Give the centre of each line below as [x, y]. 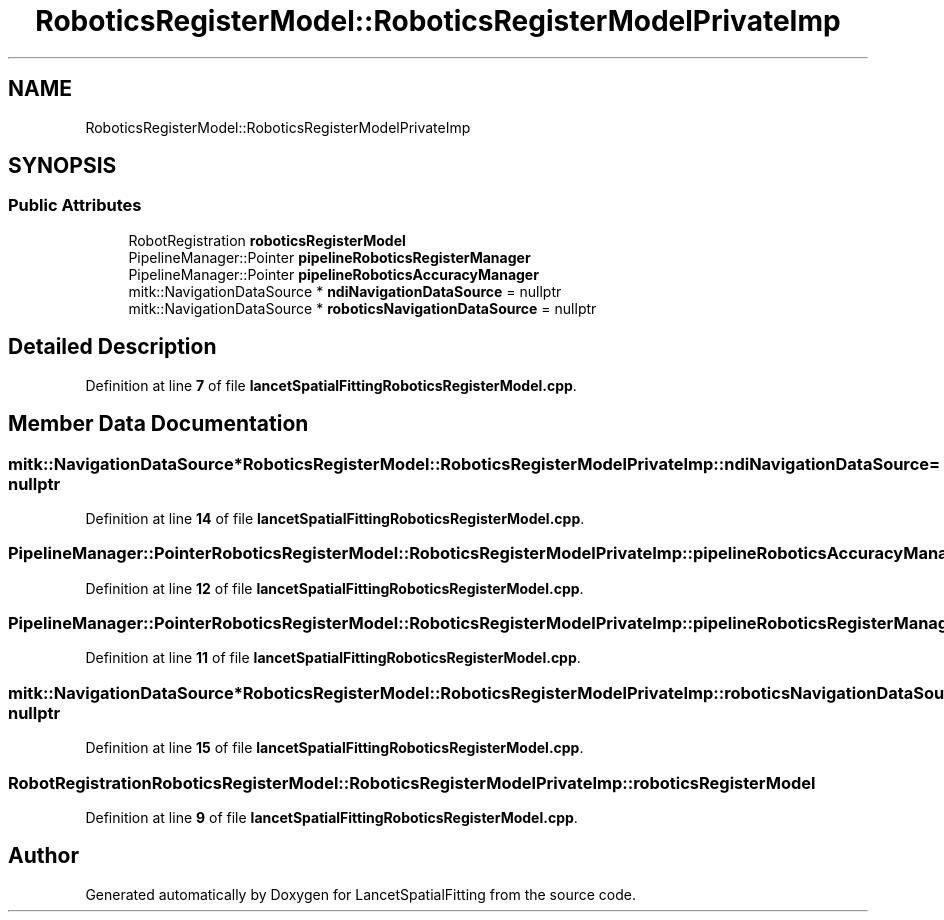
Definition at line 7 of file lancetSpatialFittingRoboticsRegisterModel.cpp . [331, 385]
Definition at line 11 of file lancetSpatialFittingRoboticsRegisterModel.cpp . [333, 658]
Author [43, 856]
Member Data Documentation [158, 424]
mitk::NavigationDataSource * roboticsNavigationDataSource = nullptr [362, 308]
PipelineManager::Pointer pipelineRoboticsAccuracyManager [333, 274]
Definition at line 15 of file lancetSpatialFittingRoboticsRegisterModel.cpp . [334, 748]
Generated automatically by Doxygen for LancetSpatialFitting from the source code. [360, 894]
